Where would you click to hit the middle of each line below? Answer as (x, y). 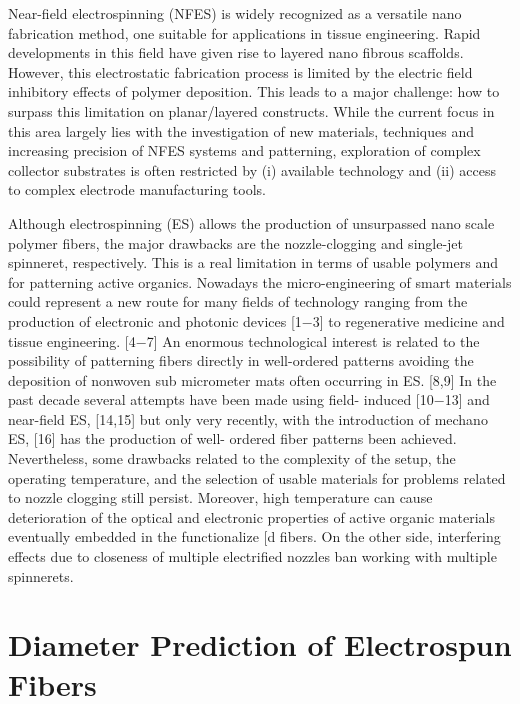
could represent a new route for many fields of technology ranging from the (238, 301)
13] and (467, 399)
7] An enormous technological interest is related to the (313, 340)
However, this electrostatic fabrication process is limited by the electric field (240, 71)
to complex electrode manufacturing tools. (137, 189)
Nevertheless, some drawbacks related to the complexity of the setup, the (232, 458)
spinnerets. (41, 575)
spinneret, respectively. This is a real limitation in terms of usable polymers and (253, 262)
